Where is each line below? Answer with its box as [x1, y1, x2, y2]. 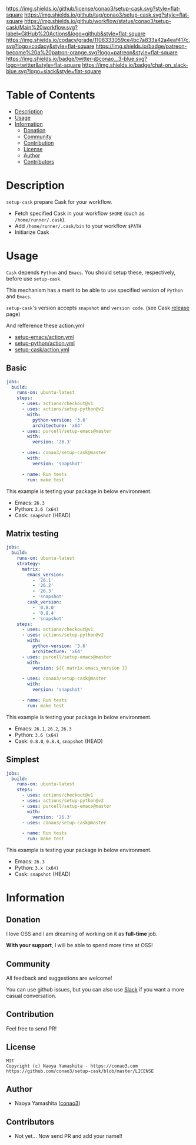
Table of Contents [6, 89, 95, 102]
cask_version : [27, 599, 62, 605]
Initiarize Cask [14, 229, 49, 236]
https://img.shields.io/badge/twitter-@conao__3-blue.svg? [6, 56, 147, 62]
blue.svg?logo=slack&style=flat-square [6, 68, 102, 74]
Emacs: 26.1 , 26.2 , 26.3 [14, 725, 72, 732]
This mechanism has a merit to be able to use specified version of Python [6, 286, 184, 293]
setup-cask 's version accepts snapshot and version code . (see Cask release [6, 304, 190, 311]
